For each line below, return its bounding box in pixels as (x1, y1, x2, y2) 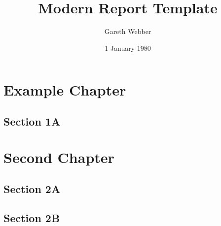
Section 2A (3, 181, 61, 196)
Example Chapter (3, 80, 126, 100)
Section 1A (3, 113, 61, 129)
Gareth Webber (104, 26, 151, 36)
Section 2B (3, 210, 60, 225)
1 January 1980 (105, 42, 151, 53)
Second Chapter (3, 147, 114, 167)
